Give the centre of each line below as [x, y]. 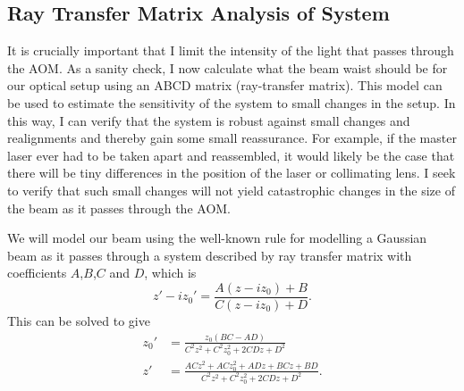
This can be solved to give [79, 320]
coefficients [37, 273]
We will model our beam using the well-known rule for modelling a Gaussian [217, 238]
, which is [170, 273]
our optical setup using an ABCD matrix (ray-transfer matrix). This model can [225, 85]
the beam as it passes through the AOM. [119, 208]
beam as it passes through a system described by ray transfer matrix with [210, 255]
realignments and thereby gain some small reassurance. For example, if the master [232, 138]
